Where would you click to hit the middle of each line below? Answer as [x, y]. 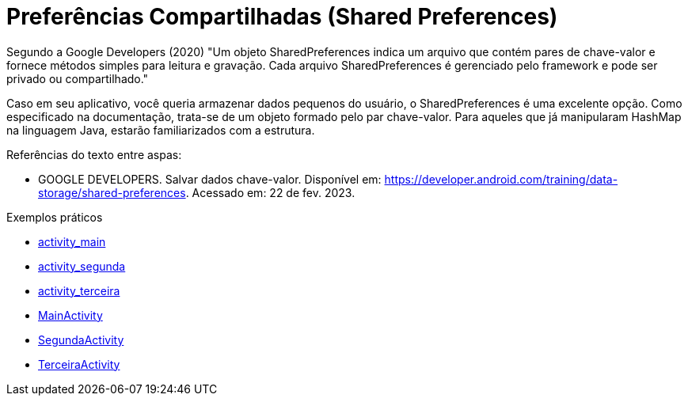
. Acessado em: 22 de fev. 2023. [270, 192]
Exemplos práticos [55, 217]
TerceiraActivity [79, 364]
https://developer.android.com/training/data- [501, 179]
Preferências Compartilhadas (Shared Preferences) [282, 17]
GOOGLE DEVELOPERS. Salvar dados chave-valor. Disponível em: [210, 179]
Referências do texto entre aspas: [94, 154]
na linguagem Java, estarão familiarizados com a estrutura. [161, 130]
